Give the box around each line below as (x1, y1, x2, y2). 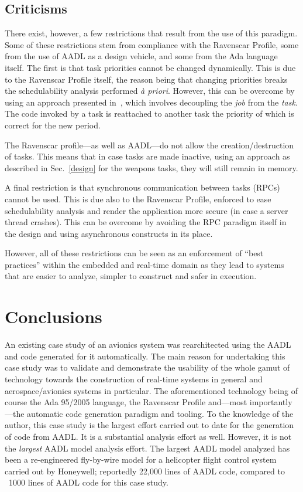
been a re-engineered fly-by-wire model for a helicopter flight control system (5, 453, 277, 466)
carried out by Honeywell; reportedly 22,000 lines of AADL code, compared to (5, 464, 285, 477)
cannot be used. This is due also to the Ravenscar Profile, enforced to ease (5, 192, 271, 205)
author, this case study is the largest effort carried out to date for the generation (5, 419, 294, 431)
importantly (249, 396, 292, 408)
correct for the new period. (5, 118, 101, 131)
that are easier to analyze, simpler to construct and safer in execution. (5, 270, 257, 282)
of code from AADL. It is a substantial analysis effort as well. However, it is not (5, 430, 292, 442)
